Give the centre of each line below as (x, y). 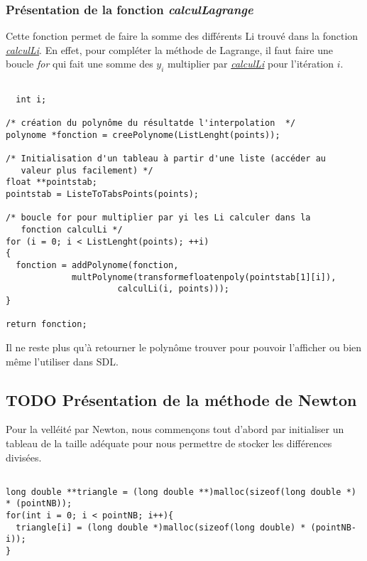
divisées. (24, 457)
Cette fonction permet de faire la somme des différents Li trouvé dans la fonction (182, 36)
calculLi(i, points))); (173, 289)
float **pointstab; (51, 182)
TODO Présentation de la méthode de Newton (181, 399)
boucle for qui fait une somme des (80, 64)
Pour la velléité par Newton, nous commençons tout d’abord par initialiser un (175, 429)
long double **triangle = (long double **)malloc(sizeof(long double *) (181, 492)
